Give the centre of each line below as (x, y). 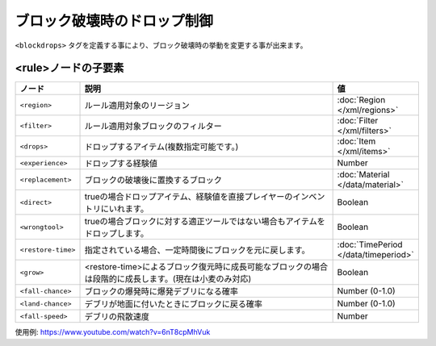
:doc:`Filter (358, 121)
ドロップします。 (117, 234)
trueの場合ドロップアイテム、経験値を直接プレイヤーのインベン (205, 197)
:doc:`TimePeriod (370, 244)
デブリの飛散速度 (117, 317)
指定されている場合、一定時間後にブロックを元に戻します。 (197, 250)
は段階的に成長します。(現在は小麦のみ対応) (168, 279)
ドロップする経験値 (121, 164)
